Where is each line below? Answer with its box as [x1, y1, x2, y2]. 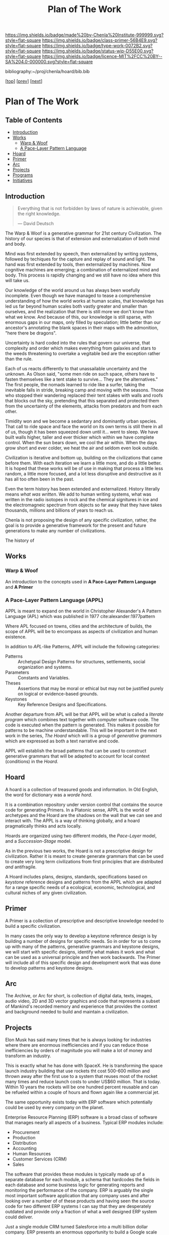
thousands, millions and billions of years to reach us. [5, 507, 114, 513]
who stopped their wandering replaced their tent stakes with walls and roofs [5, 392, 163, 398]
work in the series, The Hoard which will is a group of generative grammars [5, 732, 162, 738]
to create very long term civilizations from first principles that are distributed [5, 858, 163, 864]
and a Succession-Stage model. [5, 838, 72, 844]
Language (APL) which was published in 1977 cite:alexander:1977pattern [5, 613, 155, 619]
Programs [12, 172, 33, 178]
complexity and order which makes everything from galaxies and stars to [5, 345, 156, 351]
